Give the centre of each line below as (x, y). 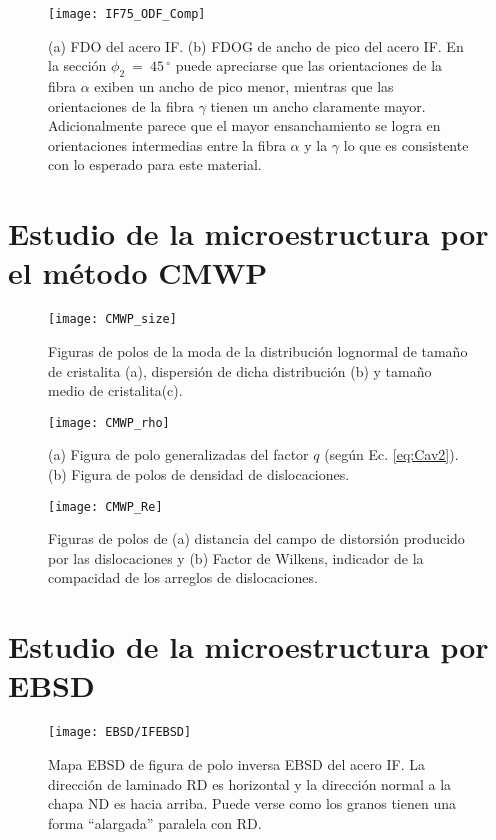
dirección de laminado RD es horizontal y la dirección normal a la (250, 783)
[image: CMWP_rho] (109, 422)
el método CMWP (138, 272)
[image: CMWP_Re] (105, 506)
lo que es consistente (406, 144)
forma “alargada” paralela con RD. (155, 822)
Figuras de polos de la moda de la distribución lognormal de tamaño (258, 350)
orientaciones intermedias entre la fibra (167, 144)
